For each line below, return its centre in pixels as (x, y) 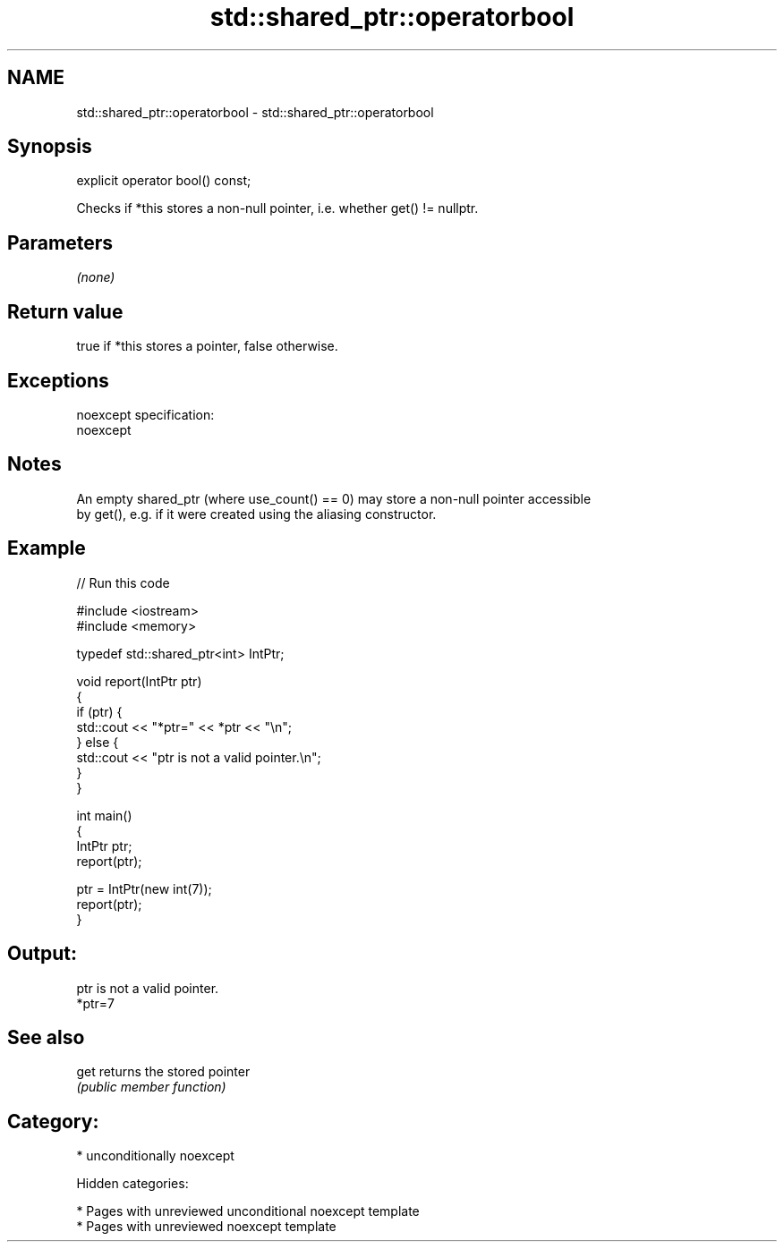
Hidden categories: (132, 1184)
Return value (65, 311)
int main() (104, 815)
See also (46, 1037)
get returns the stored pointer (163, 1072)
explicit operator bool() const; (164, 181)
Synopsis (50, 147)
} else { (98, 742)
